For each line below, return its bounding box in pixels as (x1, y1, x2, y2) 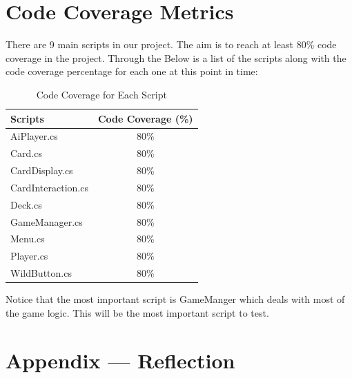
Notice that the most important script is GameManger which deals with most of (6, 292, 345, 306)
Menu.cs (10, 231, 45, 246)
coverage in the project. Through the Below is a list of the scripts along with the (6, 50, 346, 65)
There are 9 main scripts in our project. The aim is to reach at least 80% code (6, 37, 337, 52)
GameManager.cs (10, 214, 83, 229)
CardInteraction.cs (10, 180, 88, 194)
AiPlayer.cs (10, 129, 58, 143)
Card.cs (10, 146, 43, 160)
